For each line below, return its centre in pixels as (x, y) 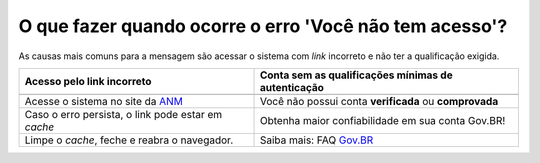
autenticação (292, 87)
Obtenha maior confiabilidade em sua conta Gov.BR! (382, 120)
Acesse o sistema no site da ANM (104, 101)
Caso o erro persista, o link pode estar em (123, 114)
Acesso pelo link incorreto (88, 81)
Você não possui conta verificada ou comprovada (379, 101)
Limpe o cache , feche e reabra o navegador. (129, 140)
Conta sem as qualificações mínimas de (356, 75)
